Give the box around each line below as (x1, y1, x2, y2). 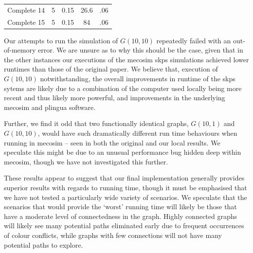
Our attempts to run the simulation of (4, 35, 118, 45)
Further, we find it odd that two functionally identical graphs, (4, 118, 189, 128)
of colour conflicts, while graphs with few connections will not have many (4, 230, 222, 240)
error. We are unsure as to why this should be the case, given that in (38, 45, 243, 55)
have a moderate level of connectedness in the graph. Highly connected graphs (4, 211, 237, 221)
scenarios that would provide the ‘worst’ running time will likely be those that (4, 201, 237, 212)
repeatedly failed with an (156, 35, 231, 45)
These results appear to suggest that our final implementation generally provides (4, 173, 245, 183)
